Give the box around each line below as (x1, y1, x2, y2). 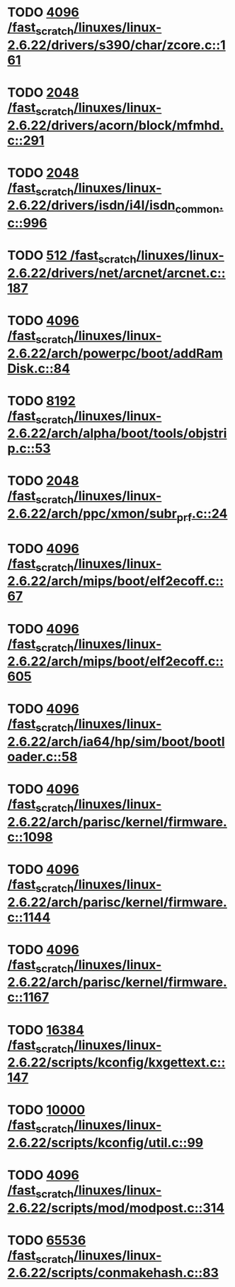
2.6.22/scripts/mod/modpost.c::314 (7, 1200, 225, 1216)
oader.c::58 (7, 749, 78, 765)
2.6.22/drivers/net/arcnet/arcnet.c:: (7, 265, 226, 281)
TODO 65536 (7, 1232, 86, 1248)
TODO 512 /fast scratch (7, 248, 137, 266)
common (175, 202, 219, 216)
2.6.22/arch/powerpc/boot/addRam (7, 345, 223, 361)
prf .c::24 (176, 505, 228, 524)
